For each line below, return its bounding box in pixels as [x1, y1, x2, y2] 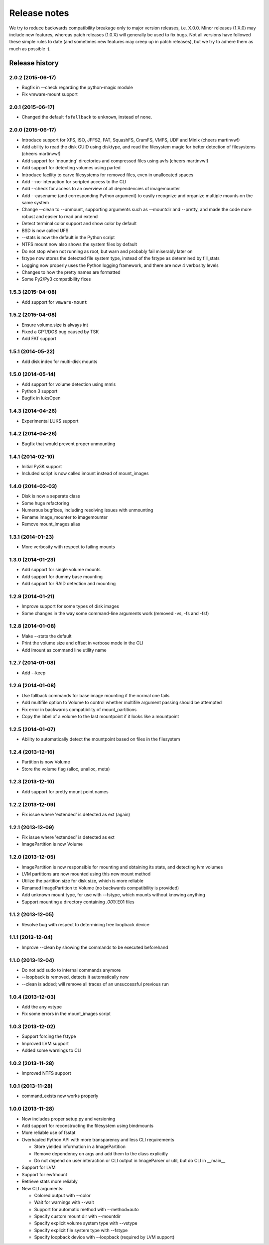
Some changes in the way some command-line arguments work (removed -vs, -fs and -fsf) [21, 610, 209, 616]
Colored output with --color [34, 1192, 91, 1198]
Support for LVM [21, 1164, 56, 1170]
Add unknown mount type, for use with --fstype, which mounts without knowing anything [21, 892, 205, 898]
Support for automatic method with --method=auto [34, 1206, 139, 1212]
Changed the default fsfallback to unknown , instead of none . [21, 114, 152, 120]
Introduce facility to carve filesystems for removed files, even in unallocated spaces [21, 172, 194, 178]
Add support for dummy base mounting [21, 573, 103, 580]
